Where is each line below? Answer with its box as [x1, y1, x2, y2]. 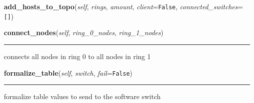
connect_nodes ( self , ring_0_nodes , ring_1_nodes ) [4, 27, 164, 38]
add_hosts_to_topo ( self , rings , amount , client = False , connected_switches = [4, 1, 243, 11]
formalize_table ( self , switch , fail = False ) [4, 67, 133, 78]
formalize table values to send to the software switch [4, 91, 161, 102]
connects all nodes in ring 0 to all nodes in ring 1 [4, 51, 151, 61]
